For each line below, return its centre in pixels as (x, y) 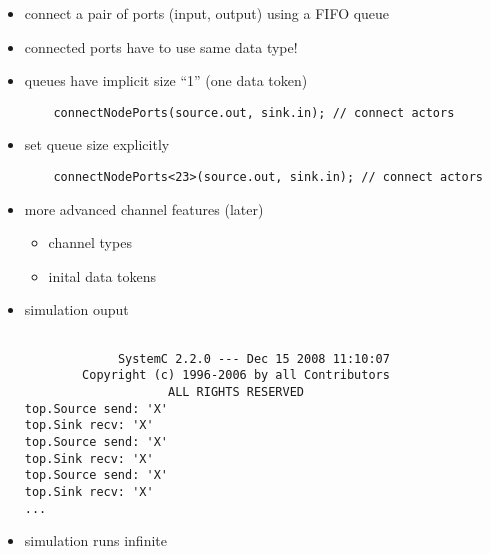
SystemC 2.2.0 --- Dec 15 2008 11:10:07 (253, 358)
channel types (90, 242)
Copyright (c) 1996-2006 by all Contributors (236, 375)
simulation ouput (76, 309)
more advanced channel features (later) (144, 208)
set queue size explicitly (97, 144)
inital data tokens (102, 275)
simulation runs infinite (95, 540)
